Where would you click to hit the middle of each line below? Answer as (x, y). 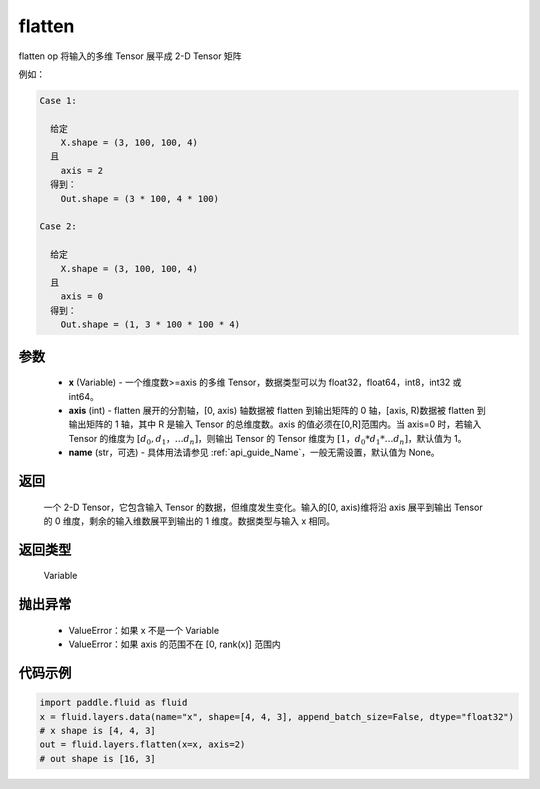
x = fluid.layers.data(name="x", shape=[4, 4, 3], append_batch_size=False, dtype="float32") (277, 716)
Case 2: (58, 226)
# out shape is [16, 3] (98, 758)
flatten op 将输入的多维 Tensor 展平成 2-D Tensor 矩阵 (130, 56)
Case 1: (58, 100)
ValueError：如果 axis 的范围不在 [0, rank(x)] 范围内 (174, 644)
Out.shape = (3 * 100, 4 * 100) (140, 198)
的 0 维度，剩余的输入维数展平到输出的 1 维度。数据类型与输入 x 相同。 (189, 521)
